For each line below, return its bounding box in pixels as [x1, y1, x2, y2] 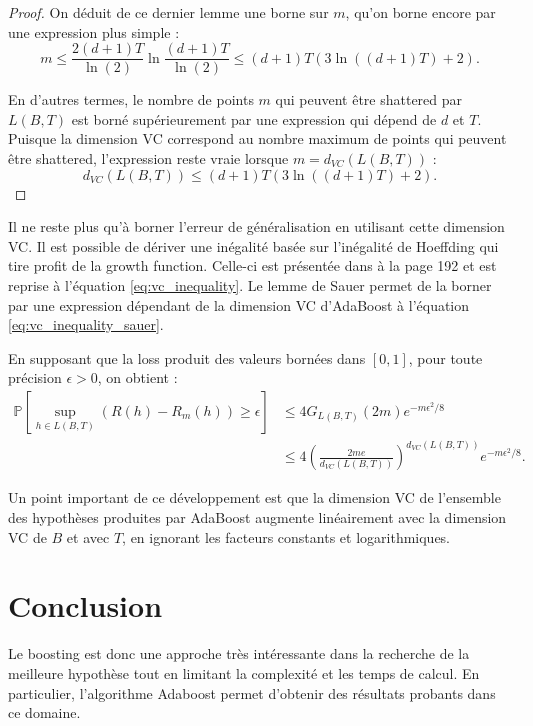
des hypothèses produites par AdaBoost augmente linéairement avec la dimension [8, 507, 507, 528]
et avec [66, 526, 110, 547]
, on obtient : [97, 367, 178, 388]
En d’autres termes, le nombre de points [8, 89, 254, 110]
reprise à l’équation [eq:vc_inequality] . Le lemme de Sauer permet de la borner [8, 275, 492, 295]
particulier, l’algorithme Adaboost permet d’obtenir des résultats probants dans [8, 682, 496, 703]
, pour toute [408, 347, 483, 368]
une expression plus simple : [8, 21, 180, 42]
